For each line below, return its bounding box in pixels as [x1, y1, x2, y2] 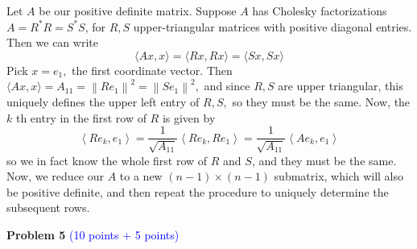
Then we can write [6, 34, 98, 51]
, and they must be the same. [251, 151, 397, 168]
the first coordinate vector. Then [72, 61, 233, 78]
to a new [119, 168, 163, 185]
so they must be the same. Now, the [232, 93, 411, 110]
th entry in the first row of [15, 109, 147, 126]
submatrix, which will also [274, 168, 404, 185]
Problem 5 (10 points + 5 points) [6, 226, 180, 243]
